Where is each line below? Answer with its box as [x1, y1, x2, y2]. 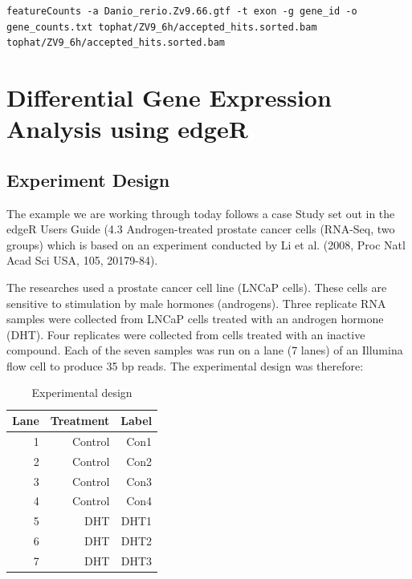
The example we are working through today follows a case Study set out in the [6, 204, 395, 221]
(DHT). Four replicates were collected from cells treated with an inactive [6, 326, 365, 342]
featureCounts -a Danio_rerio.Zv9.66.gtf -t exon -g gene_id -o [6, 6, 357, 17]
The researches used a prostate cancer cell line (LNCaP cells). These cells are [6, 278, 387, 295]
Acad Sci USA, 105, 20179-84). [6, 252, 158, 269]
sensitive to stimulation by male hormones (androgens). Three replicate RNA [6, 294, 386, 311]
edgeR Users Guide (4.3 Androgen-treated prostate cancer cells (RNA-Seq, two [6, 221, 395, 237]
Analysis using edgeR [6, 112, 248, 145]
